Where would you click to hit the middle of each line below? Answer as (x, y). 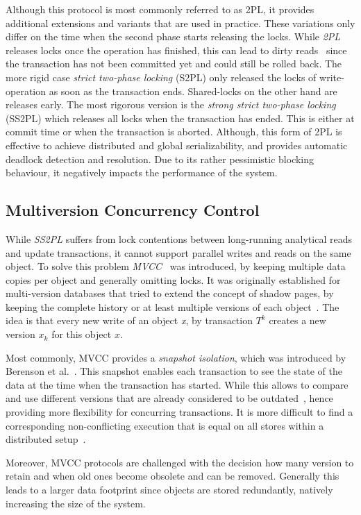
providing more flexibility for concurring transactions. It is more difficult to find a (179, 412)
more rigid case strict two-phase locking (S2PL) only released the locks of (161, 77)
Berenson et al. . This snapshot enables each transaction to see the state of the (174, 371)
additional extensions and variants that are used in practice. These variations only (180, 23)
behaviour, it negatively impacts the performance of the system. (142, 172)
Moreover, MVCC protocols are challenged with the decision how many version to (180, 462)
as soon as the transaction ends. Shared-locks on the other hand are (193, 91)
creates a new (297, 320)
